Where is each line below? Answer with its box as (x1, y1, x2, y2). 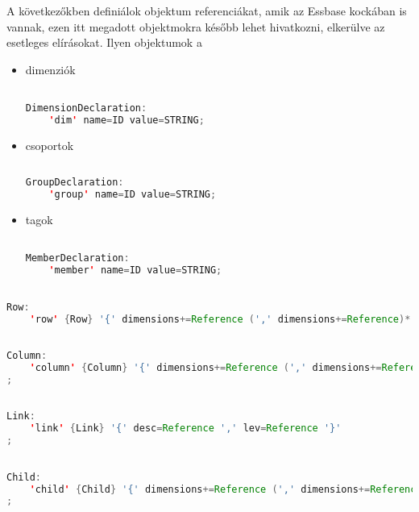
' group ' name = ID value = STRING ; (48, 189, 217, 201)
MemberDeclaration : (25, 252, 130, 264)
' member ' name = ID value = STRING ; (48, 264, 222, 277)
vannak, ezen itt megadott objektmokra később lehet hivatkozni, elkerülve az (6, 18, 385, 35)
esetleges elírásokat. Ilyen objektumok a (6, 34, 202, 51)
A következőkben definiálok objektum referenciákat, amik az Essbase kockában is (6, 2, 407, 19)
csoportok (25, 136, 74, 153)
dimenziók (25, 60, 76, 77)
